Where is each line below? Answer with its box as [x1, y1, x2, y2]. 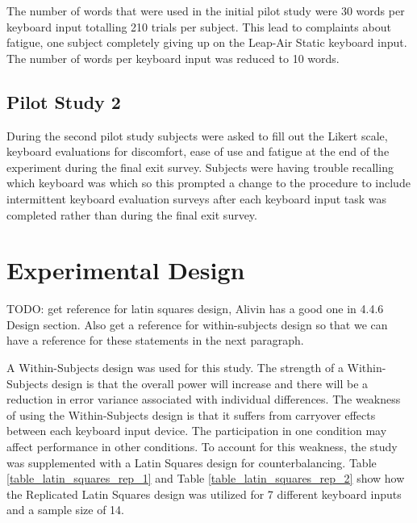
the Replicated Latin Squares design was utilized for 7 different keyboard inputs [6, 485, 402, 502]
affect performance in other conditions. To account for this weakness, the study [6, 438, 398, 455]
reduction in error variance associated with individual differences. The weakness [6, 391, 401, 408]
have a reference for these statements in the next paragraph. [6, 332, 304, 349]
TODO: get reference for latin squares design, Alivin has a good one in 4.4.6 [6, 300, 384, 317]
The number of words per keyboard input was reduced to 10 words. [6, 49, 340, 66]
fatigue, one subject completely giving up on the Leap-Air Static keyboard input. [6, 34, 407, 51]
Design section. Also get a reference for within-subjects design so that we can [6, 316, 388, 333]
